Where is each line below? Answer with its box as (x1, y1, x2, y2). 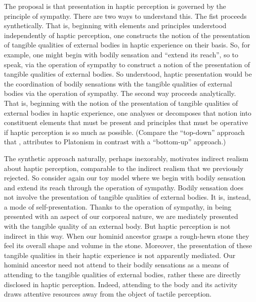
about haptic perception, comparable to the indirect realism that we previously (4, 163, 244, 173)
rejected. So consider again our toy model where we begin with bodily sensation (4, 173, 246, 183)
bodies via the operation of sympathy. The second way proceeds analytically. (4, 88, 236, 98)
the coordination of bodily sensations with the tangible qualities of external (4, 78, 232, 88)
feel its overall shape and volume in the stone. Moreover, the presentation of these (4, 240, 252, 251)
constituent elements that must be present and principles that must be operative (4, 117, 248, 128)
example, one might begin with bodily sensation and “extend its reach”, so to (4, 49, 239, 59)
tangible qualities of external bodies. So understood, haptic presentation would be (4, 69, 252, 79)
